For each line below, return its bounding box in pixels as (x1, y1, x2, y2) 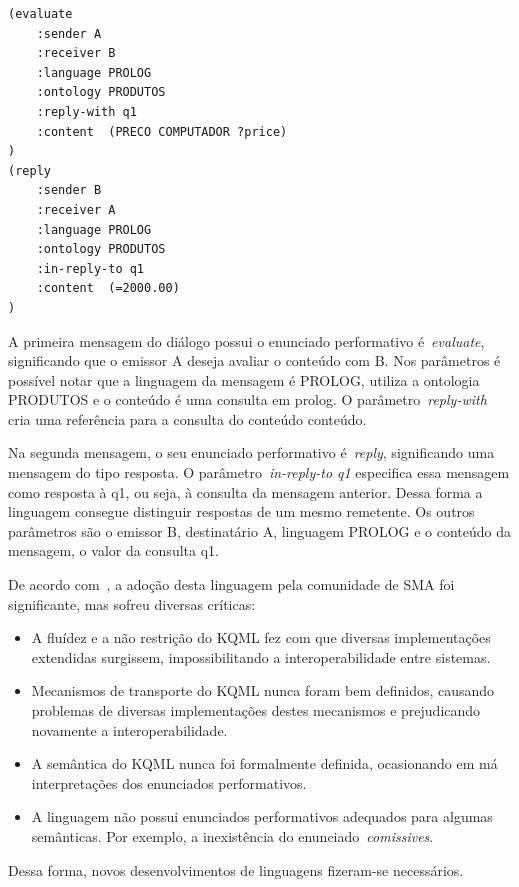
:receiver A (36, 202, 116, 217)
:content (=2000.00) (36, 281, 180, 296)
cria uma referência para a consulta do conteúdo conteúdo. (8, 408, 367, 429)
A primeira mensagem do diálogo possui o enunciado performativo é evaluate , (8, 330, 485, 351)
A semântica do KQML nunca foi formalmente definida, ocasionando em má (31, 753, 498, 774)
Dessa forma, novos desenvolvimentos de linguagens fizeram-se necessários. (8, 859, 464, 880)
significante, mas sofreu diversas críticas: (8, 593, 256, 614)
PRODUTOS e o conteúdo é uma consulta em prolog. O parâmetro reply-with (8, 389, 487, 410)
